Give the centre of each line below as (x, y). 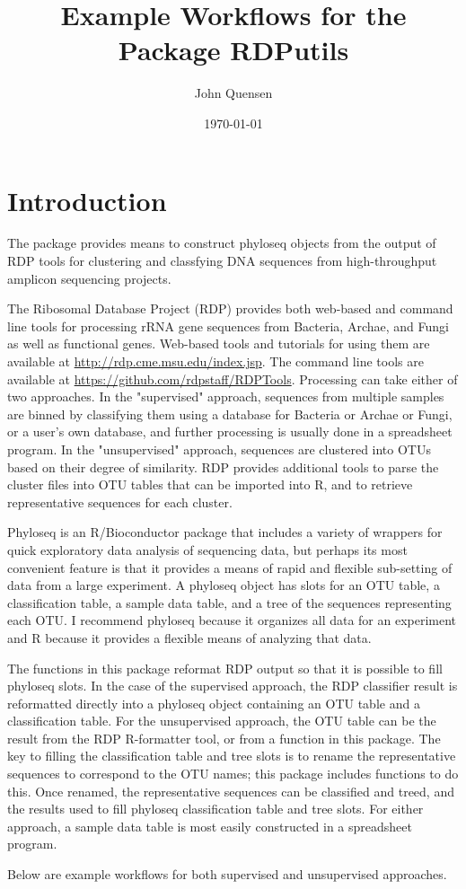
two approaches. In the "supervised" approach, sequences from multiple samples (226, 396)
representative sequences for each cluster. (120, 502)
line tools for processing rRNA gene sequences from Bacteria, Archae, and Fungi (228, 326)
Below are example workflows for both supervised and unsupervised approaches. (227, 874)
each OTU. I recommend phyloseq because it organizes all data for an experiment (232, 620)
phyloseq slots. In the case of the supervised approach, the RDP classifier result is (233, 686)
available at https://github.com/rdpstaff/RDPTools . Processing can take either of (233, 378)
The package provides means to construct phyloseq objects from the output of (222, 243)
